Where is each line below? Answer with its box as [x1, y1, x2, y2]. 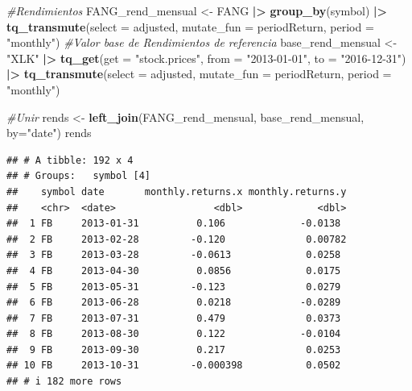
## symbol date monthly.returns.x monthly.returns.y [6, 185, 347, 198]
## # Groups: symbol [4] [6, 170, 150, 182]
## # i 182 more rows [6, 376, 122, 388]
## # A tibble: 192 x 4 [6, 154, 134, 166]
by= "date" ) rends [6, 124, 92, 141]
